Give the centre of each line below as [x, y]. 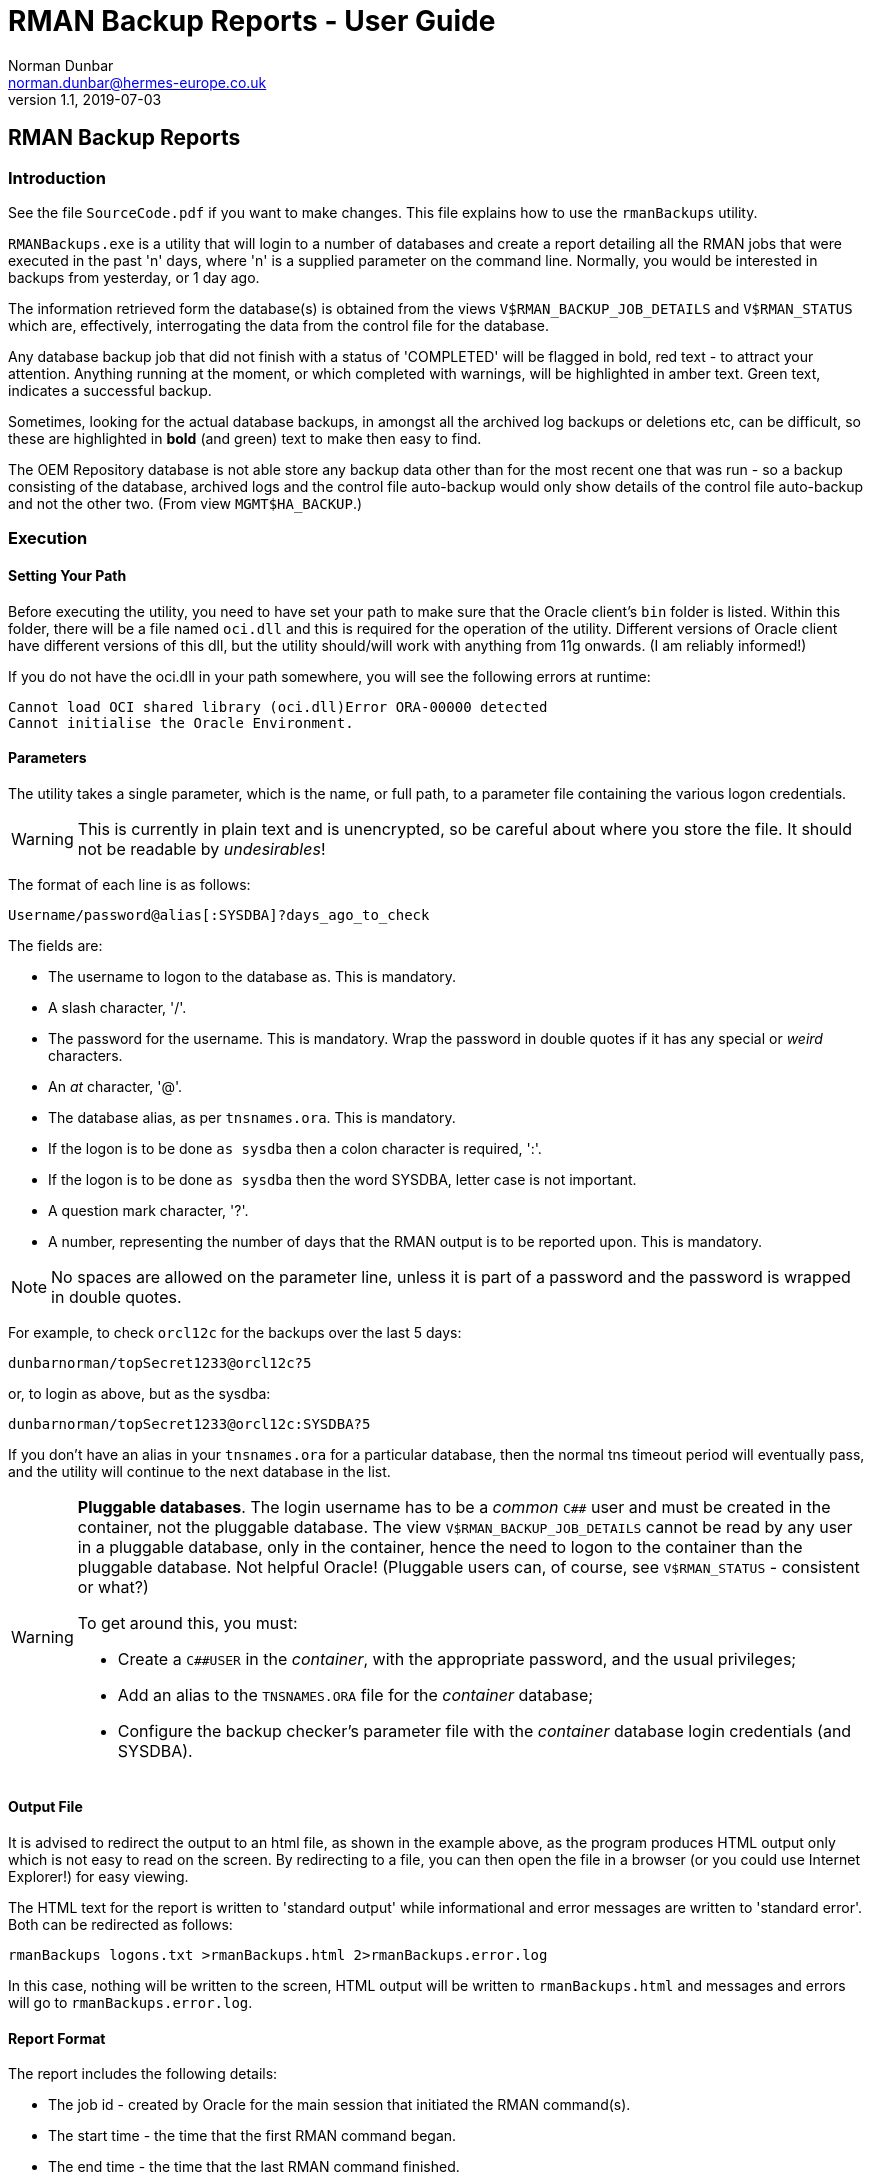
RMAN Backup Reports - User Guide [252, 21]
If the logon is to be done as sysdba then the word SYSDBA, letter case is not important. [342, 1179]
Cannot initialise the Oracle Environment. [181, 722]
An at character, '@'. [115, 1086]
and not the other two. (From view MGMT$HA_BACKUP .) [185, 503]
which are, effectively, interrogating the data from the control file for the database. [279, 325]
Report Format [57, 2038]
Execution [48, 538]
